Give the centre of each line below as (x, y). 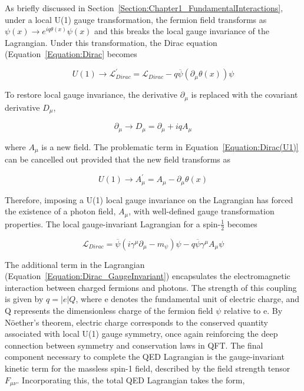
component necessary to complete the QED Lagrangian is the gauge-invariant (145, 357)
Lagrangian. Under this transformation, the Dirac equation (111, 42)
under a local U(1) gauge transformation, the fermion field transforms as (136, 19)
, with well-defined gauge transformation (201, 211)
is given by (24, 299)
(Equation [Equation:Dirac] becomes (71, 54)
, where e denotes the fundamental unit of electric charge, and (188, 299)
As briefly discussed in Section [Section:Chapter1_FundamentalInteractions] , (144, 8)
